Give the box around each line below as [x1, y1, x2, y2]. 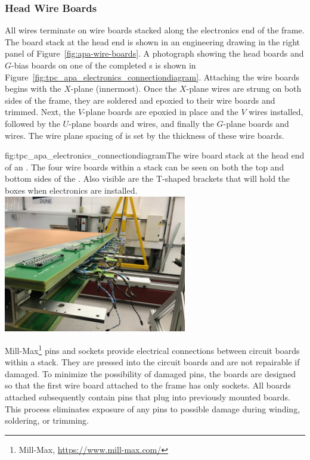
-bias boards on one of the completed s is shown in [11, 59, 196, 71]
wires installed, [249, 105, 303, 118]
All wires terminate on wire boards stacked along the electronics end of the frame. [5, 24, 305, 36]
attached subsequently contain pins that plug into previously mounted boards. [5, 390, 290, 403]
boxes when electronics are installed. [5, 184, 138, 196]
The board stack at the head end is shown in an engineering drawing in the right [5, 35, 300, 48]
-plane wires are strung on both [186, 82, 302, 95]
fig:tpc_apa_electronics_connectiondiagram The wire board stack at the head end [5, 149, 305, 161]
